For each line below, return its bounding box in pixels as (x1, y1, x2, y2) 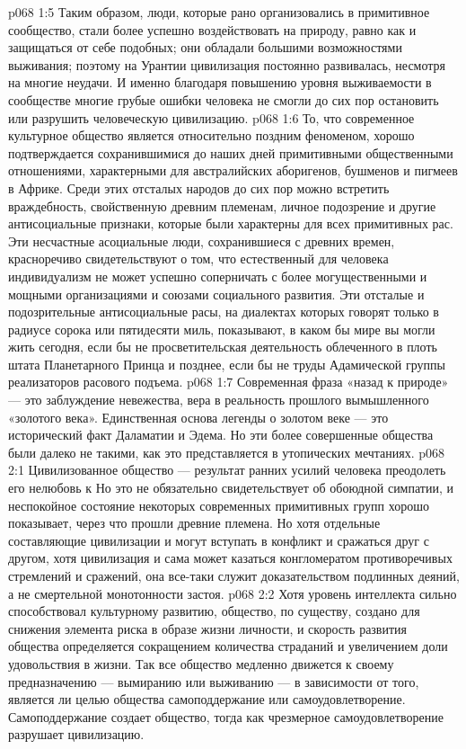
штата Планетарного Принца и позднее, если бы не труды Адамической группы (8, 354, 445, 373)
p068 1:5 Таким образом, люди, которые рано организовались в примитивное (8, 3, 430, 21)
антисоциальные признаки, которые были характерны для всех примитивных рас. (8, 214, 453, 233)
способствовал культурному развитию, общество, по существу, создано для (8, 602, 420, 620)
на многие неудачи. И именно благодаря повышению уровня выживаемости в (8, 73, 432, 92)
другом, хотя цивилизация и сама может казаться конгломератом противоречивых (8, 548, 453, 567)
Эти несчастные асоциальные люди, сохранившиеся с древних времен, (8, 231, 395, 250)
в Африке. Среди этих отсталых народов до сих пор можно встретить (8, 178, 390, 197)
